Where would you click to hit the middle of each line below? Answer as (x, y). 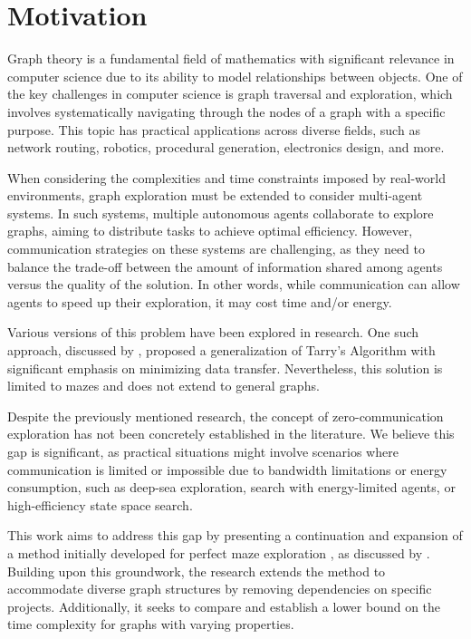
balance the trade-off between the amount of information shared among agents (225, 266)
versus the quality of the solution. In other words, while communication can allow (234, 284)
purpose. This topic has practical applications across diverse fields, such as (214, 129)
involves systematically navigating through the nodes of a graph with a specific (226, 111)
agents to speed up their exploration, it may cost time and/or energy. (200, 301)
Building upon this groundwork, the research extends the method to (197, 571)
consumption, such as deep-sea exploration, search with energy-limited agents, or (231, 487)
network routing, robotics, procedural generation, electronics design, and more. (226, 147)
